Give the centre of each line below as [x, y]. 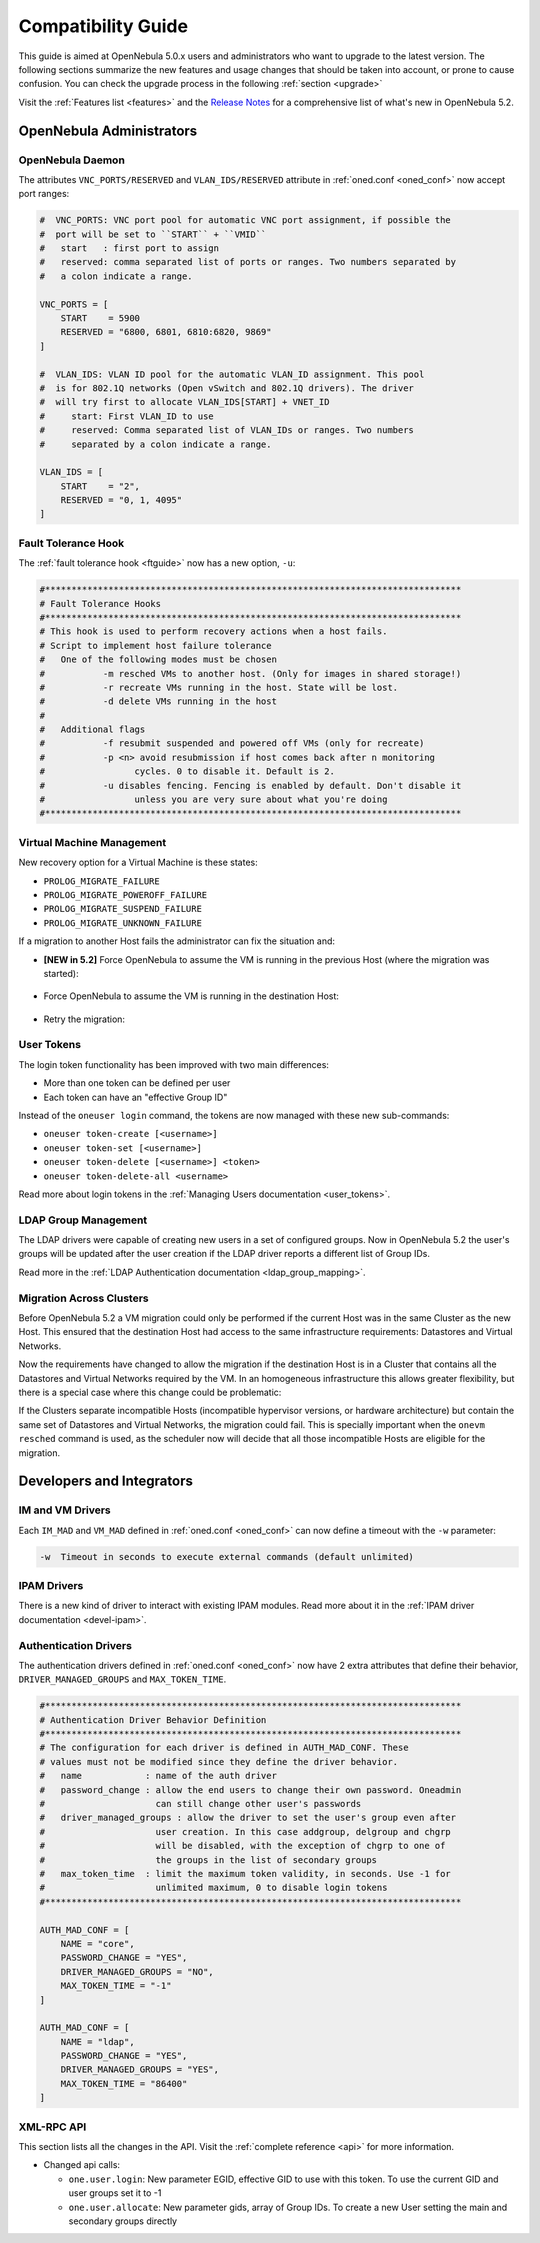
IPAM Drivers [51, 1586]
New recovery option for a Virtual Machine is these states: [138, 862]
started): [61, 973]
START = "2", [100, 486]
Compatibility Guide [103, 26]
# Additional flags [92, 729]
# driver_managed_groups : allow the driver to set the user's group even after [248, 1818]
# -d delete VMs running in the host [158, 701]
